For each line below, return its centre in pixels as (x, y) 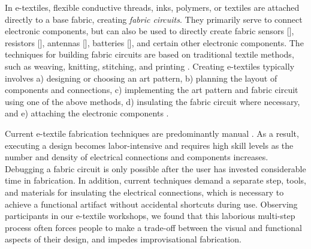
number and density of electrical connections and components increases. (137, 157)
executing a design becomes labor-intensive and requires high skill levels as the (149, 145)
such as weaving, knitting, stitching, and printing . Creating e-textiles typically (150, 66)
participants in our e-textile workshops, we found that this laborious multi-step (150, 216)
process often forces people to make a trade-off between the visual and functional (153, 227)
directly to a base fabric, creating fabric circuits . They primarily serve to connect (154, 19)
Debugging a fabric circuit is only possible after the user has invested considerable (155, 168)
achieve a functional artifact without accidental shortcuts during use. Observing (151, 204)
